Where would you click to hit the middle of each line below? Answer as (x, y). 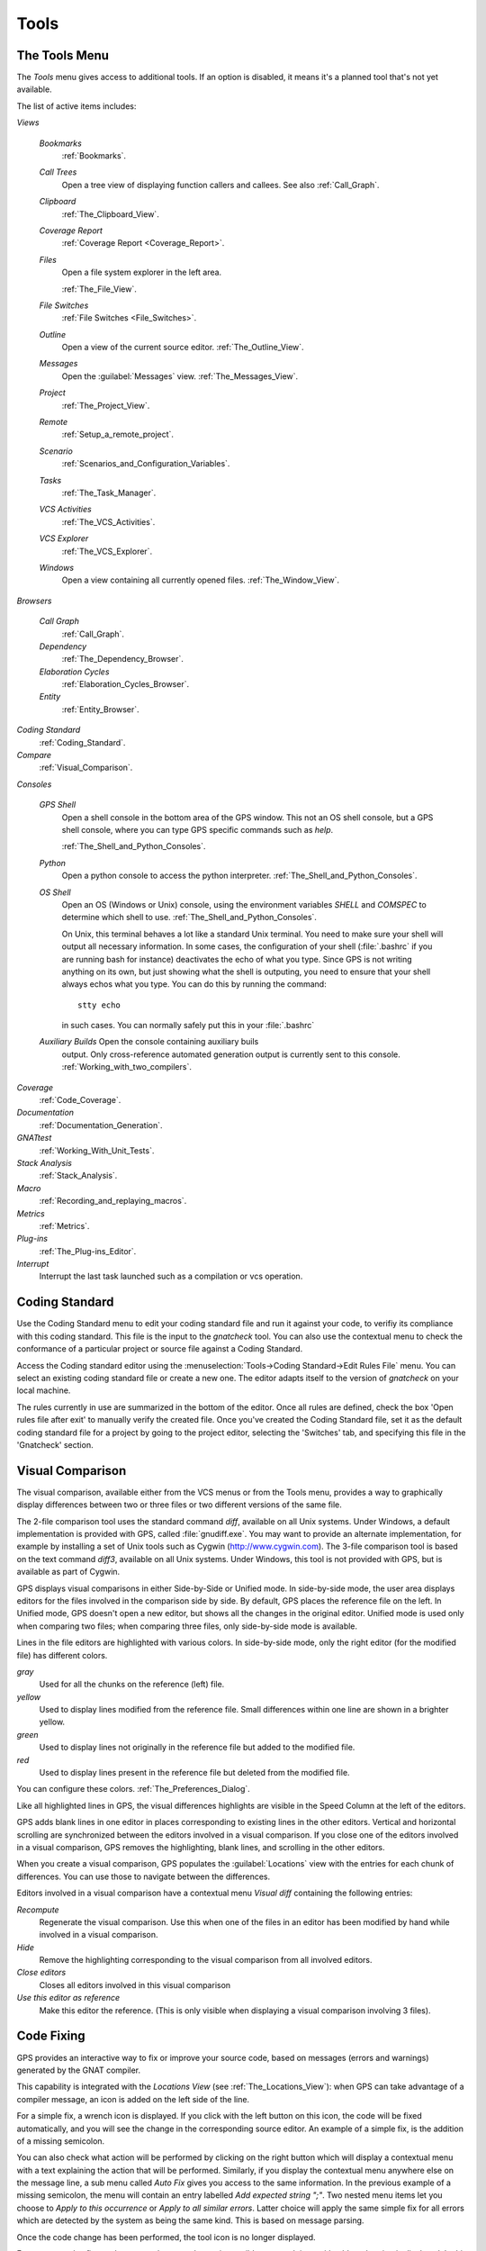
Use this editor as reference (68, 1998)
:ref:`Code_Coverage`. (80, 1100)
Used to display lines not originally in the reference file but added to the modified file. (197, 1748)
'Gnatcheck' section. (55, 1444)
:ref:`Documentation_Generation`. (101, 1125)
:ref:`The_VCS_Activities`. (108, 521)
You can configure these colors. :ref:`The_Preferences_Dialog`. (134, 1789)
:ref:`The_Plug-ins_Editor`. (88, 1251)
